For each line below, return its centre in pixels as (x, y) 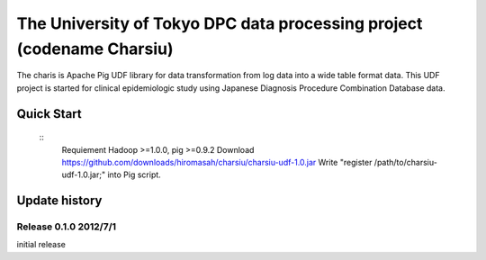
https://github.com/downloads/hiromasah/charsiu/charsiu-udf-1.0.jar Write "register (217, 162)
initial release (41, 245)
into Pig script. (134, 175)
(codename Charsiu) (95, 49)
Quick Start (49, 114)
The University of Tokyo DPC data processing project (220, 23)
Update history (59, 201)
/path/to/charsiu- (406, 162)
